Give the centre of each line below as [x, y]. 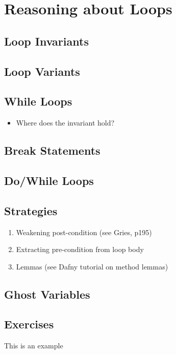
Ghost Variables [47, 294]
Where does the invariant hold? [65, 123]
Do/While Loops [49, 180]
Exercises [29, 324]
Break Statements [52, 150]
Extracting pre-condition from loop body [80, 249]
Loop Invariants [46, 41]
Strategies [31, 210]
